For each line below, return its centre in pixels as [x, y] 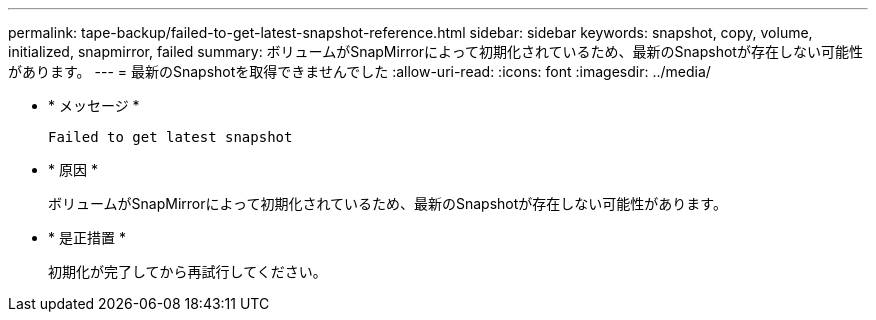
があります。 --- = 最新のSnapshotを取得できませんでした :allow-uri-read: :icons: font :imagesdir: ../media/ [359, 71]
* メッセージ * [94, 105]
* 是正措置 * [87, 237]
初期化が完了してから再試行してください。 [187, 271]
